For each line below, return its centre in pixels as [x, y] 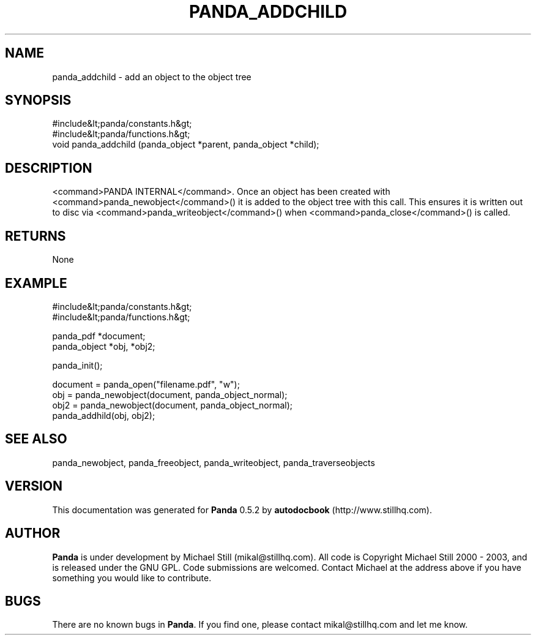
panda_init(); [77, 365]
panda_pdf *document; [99, 336]
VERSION [34, 486]
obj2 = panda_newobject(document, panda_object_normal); [173, 405]
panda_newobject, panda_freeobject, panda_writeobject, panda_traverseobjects [214, 462]
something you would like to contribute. [132, 578]
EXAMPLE [36, 283]
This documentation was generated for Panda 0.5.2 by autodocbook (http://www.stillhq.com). [242, 510]
